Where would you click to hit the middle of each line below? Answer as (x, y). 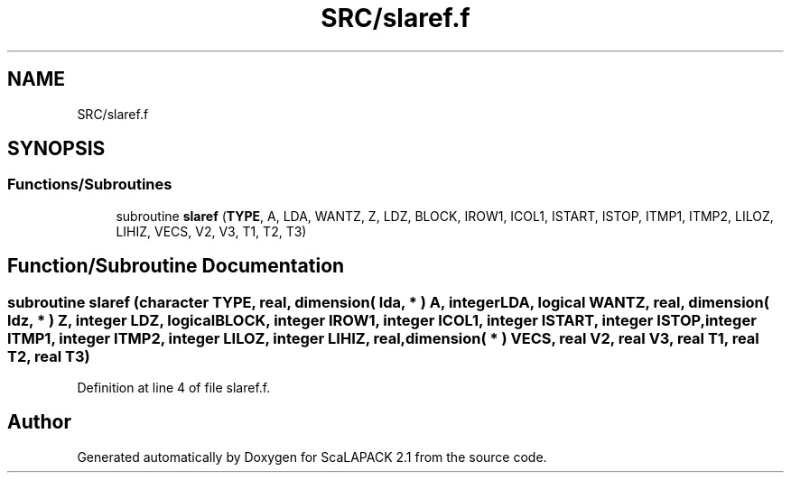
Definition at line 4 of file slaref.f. (174, 388)
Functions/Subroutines (90, 185)
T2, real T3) (49, 356)
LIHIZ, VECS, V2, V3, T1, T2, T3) (211, 231)
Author (39, 422)
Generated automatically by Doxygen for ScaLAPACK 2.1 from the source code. (312, 457)
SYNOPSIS (56, 149)
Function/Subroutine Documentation (176, 266)
